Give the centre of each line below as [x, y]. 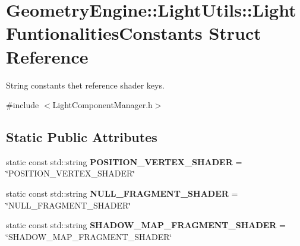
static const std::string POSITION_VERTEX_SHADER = [124, 161]
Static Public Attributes [82, 137]
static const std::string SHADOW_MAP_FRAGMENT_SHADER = [146, 225]
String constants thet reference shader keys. [85, 85]
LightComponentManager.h [102, 105]
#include [23, 105]
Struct [235, 33]
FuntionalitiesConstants [104, 33]
